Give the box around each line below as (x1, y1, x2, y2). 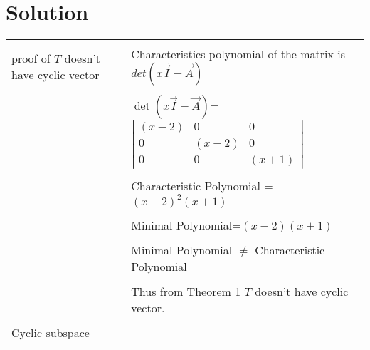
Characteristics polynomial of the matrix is (131, 46, 346, 63)
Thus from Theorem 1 (131, 282, 241, 299)
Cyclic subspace (11, 324, 90, 341)
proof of (11, 49, 51, 66)
